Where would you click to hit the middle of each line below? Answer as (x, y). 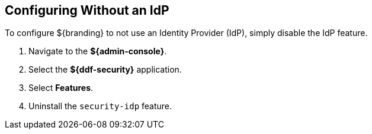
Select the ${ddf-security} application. (105, 70)
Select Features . (61, 88)
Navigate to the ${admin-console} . (98, 51)
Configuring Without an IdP (87, 10)
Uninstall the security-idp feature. (100, 106)
